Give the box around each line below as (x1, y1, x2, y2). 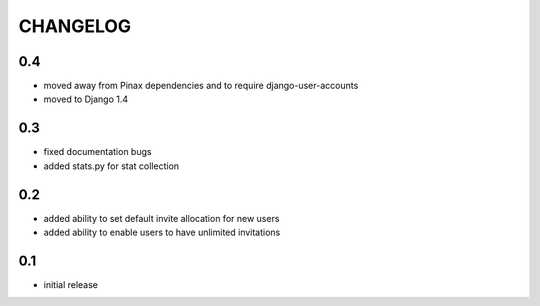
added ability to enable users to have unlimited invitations (43, 226, 281, 239)
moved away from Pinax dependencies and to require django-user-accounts (43, 80, 359, 92)
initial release (43, 278, 99, 290)
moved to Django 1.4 (43, 93, 129, 105)
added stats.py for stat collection (43, 160, 180, 172)
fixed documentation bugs (43, 146, 152, 158)
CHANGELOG (18, 15, 132, 37)
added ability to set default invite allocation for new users (43, 212, 280, 224)
